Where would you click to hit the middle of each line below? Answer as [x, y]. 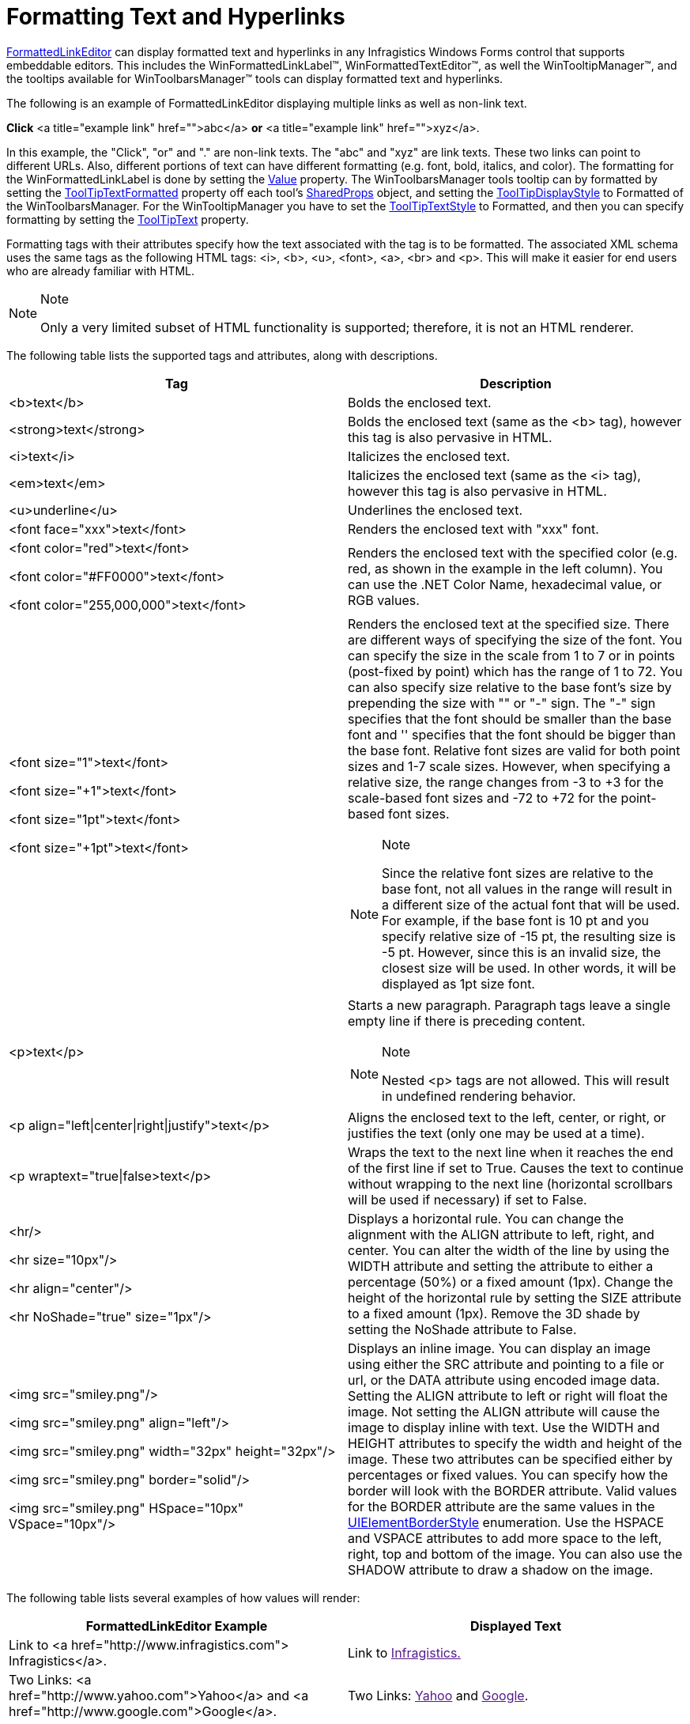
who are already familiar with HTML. [100, 270]
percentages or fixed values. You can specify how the [508, 1474]
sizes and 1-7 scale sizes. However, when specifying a [509, 766]
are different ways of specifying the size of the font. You [515, 639]
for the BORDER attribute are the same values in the [501, 1506]
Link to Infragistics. [404, 1652]
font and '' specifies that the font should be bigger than [512, 734]
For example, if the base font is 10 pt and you [515, 920]
